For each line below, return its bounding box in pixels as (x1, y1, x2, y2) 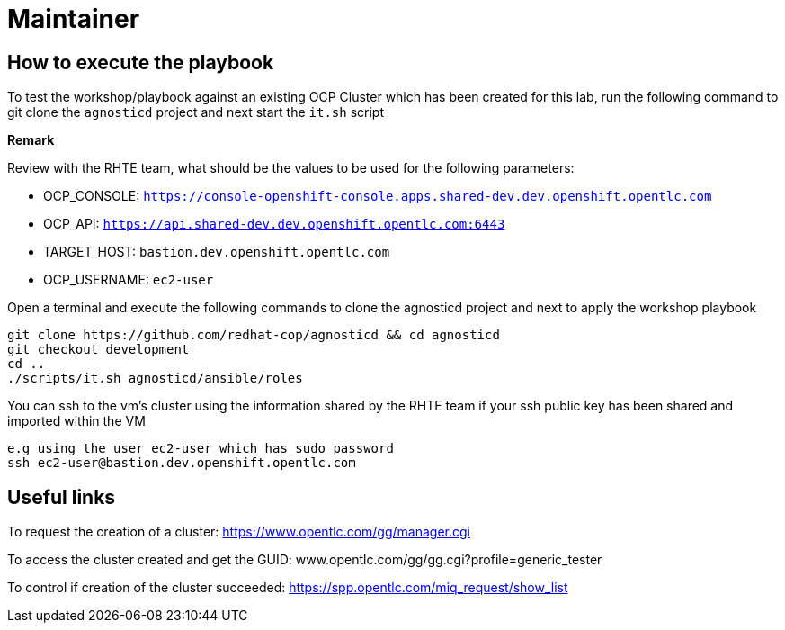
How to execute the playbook (7, 50, 274, 74)
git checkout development (7, 342, 190, 357)
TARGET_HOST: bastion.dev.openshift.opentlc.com (43, 244, 390, 260)
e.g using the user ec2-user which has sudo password (7, 441, 394, 456)
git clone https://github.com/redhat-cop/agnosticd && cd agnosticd (7, 328, 500, 343)
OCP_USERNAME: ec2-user (43, 272, 214, 288)
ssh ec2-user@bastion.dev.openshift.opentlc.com (7, 455, 356, 471)
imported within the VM (7, 413, 146, 429)
